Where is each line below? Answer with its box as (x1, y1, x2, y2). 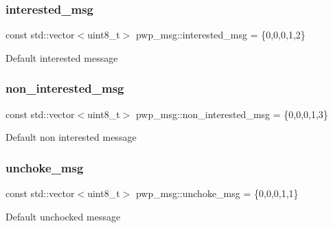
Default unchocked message (5, 209, 121, 223)
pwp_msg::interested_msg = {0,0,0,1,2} (135, 27, 306, 42)
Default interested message (5, 50, 118, 65)
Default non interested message (5, 130, 137, 144)
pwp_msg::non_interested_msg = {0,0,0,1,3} (135, 106, 328, 121)
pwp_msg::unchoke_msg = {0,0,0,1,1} (135, 186, 299, 201)
